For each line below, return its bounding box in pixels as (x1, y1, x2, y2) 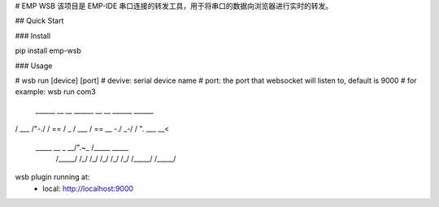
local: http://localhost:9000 (42, 183, 134, 193)
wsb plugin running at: (15, 172, 90, 182)
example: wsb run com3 (15, 87, 97, 97)
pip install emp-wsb (15, 45, 81, 56)
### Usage (15, 61, 53, 71)
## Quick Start (15, 16, 64, 26)
